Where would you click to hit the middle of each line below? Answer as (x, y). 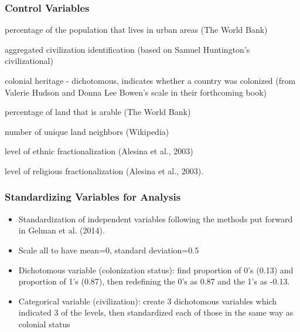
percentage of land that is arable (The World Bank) (98, 112)
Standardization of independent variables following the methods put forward (156, 218)
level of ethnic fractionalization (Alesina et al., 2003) (99, 151)
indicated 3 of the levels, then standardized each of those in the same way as (156, 312)
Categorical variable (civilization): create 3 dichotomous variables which (147, 301)
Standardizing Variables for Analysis (93, 197)
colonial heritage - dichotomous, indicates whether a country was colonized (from (150, 80)
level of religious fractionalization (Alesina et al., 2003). (104, 170)
